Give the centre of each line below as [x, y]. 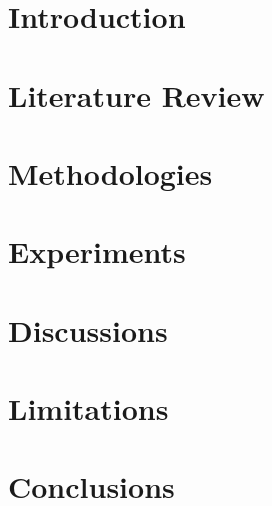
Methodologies [110, 172]
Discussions [88, 329]
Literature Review [136, 94]
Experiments [97, 251]
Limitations [88, 408]
